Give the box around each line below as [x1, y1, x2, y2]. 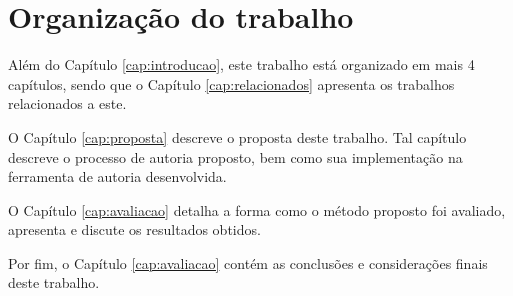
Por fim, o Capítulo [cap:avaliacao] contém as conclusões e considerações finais [8, 252, 488, 273]
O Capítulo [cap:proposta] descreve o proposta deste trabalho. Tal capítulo [8, 126, 467, 147]
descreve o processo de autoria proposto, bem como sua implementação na [8, 146, 463, 167]
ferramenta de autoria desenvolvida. [8, 166, 227, 187]
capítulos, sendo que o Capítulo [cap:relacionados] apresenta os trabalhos [8, 73, 455, 94]
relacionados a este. [8, 93, 127, 114]
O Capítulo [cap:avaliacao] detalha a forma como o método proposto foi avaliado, [8, 199, 506, 220]
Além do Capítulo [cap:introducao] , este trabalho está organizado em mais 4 [8, 54, 475, 75]
